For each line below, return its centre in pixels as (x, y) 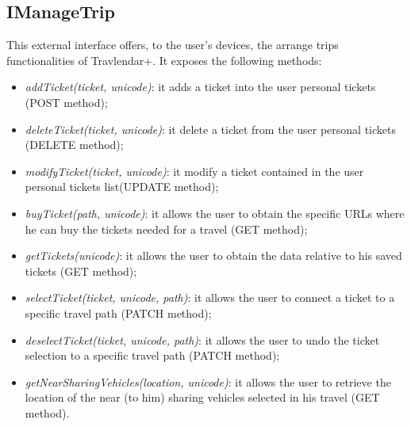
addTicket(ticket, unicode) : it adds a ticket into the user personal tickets (200, 87)
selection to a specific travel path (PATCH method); (152, 355)
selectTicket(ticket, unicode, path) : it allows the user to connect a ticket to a (210, 297)
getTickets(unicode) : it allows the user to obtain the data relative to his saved (213, 255)
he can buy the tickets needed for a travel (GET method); (166, 229)
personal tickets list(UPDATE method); (122, 187)
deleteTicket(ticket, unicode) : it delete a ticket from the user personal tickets (210, 129)
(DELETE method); (74, 145)
